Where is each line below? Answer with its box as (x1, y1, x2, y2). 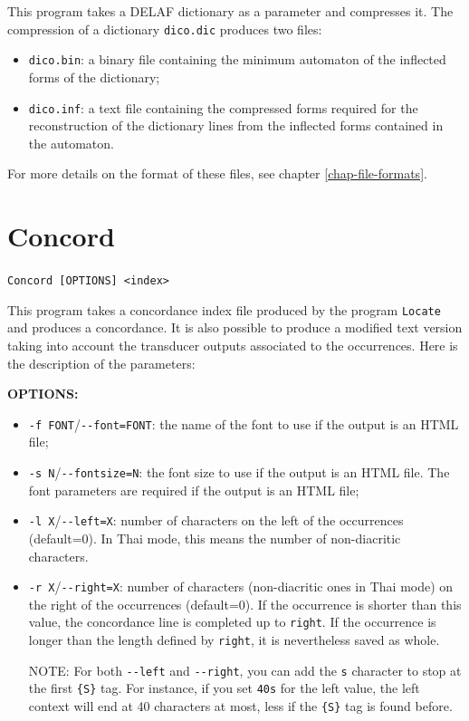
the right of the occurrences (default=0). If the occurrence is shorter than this (28, 594, 462, 613)
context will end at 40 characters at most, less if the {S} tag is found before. (28, 696, 453, 715)
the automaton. (28, 133, 114, 152)
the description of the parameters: (7, 353, 196, 372)
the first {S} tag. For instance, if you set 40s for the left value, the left (28, 678, 420, 697)
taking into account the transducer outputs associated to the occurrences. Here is (7, 335, 458, 354)
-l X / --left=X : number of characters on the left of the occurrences (28, 511, 404, 530)
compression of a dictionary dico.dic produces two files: (7, 19, 322, 38)
